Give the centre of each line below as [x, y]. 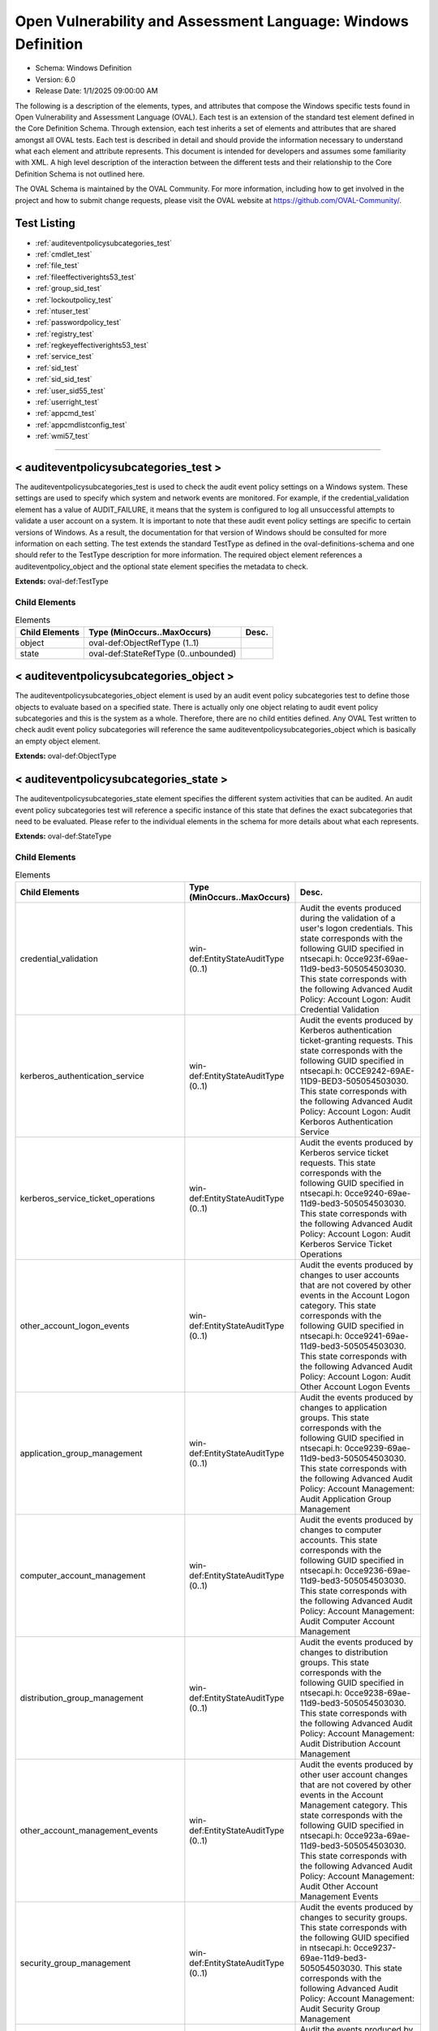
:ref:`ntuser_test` [63, 311]
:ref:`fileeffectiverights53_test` [86, 277]
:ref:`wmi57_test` [63, 436]
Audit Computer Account [348, 1621]
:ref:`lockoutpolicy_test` [74, 300]
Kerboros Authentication [347, 1121]
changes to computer [341, 1530]
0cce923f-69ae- [376, 959]
